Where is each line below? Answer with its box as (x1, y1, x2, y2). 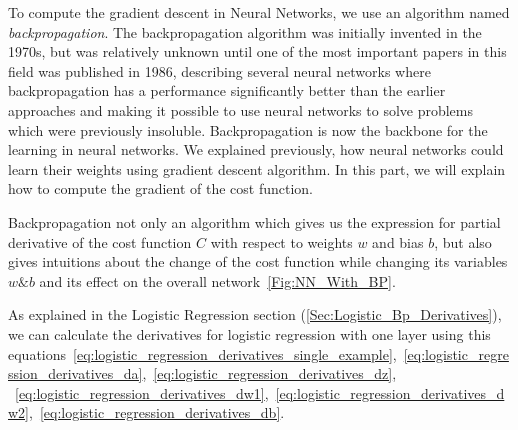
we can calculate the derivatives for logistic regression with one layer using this (8, 323, 491, 344)
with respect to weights (210, 231, 353, 252)
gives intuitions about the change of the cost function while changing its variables (8, 251, 508, 272)
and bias (372, 231, 424, 252)
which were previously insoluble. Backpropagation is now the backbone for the (8, 119, 488, 140)
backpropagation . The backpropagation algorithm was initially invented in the (8, 21, 482, 42)
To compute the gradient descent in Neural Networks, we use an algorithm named (8, 2, 510, 22)
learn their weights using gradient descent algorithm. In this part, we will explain (8, 158, 506, 179)
